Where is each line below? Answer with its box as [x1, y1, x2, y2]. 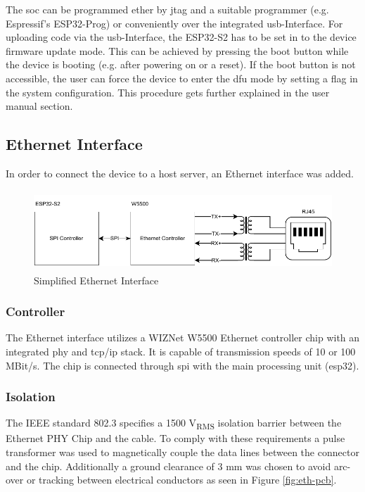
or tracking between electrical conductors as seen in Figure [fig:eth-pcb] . [26, 472, 337, 487]
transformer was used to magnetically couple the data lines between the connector [6, 445, 359, 460]
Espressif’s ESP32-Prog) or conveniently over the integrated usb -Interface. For [6, 15, 343, 30]
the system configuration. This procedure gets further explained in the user [6, 84, 330, 99]
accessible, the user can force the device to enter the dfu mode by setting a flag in [6, 70, 358, 85]
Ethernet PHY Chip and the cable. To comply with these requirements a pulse [6, 431, 345, 446]
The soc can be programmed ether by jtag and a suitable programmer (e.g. [6, 2, 329, 16]
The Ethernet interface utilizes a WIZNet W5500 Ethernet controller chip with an [6, 330, 360, 345]
